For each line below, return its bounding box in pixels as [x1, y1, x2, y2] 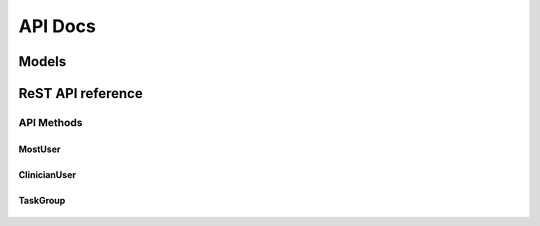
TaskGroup [18, 194, 66, 206]
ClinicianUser [18, 168, 77, 180]
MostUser [18, 143, 61, 155]
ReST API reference [18, 85, 144, 102]
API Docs [18, 15, 97, 37]
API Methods [18, 115, 83, 129]
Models [18, 53, 67, 70]
